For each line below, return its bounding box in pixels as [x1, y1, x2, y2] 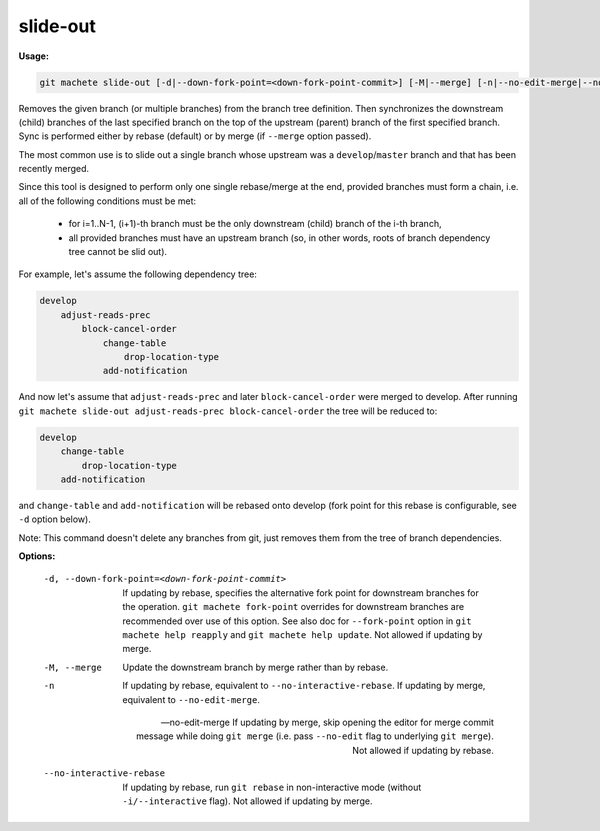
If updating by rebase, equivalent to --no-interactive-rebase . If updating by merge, [122, 680, 486, 692]
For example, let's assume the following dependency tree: [18, 268, 257, 280]
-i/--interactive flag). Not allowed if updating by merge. [122, 795, 373, 807]
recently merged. [18, 163, 90, 175]
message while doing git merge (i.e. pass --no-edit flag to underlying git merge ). [135, 730, 494, 742]
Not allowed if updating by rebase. [351, 744, 494, 756]
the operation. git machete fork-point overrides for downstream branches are [122, 601, 465, 613]
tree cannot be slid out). [68, 246, 168, 258]
